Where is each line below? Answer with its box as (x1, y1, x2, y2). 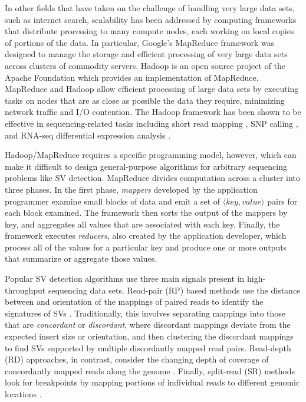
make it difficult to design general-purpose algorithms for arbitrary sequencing (5, 160, 287, 172)
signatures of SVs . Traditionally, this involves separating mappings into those (5, 307, 286, 319)
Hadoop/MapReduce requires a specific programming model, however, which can (5, 149, 297, 161)
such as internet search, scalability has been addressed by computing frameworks (5, 13, 297, 25)
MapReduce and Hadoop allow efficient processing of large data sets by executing (5, 83, 299, 95)
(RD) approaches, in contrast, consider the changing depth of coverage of (5, 353, 269, 365)
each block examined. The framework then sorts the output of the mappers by (5, 206, 288, 219)
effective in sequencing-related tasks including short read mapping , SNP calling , (5, 117, 298, 129)
